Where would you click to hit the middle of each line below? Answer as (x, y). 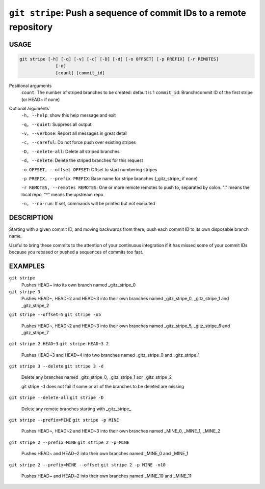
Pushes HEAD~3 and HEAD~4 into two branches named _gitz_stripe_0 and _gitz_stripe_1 (110, 355)
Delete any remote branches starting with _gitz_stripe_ (76, 409)
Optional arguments (29, 108)
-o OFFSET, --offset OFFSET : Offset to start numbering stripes (89, 169)
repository (31, 27)
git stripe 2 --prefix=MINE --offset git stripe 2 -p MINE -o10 (87, 465)
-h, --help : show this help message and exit (69, 115)
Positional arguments (30, 86)
